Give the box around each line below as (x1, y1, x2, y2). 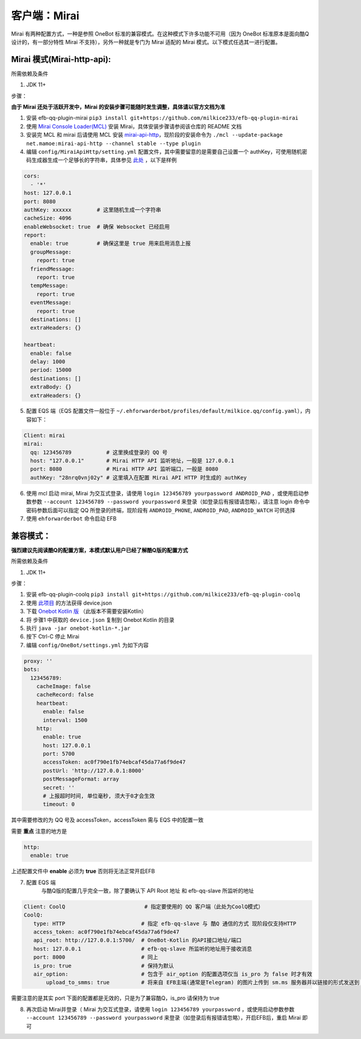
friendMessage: (30, 265, 75, 272)
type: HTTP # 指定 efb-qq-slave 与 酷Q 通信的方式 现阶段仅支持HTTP (33, 920, 297, 927)
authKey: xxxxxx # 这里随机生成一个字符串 (23, 206, 162, 213)
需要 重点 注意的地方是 (11, 827, 67, 835)
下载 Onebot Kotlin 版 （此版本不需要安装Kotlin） (26, 607, 147, 615)
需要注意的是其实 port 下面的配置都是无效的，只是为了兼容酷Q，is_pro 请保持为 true (11, 994, 220, 1002)
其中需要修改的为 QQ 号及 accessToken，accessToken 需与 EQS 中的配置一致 (11, 817, 204, 824)
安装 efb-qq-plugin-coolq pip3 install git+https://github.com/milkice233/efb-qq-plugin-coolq (26, 591, 300, 598)
